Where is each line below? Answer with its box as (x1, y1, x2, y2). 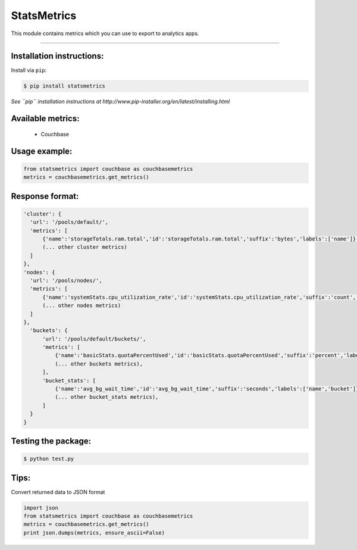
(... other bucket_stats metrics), (54, 393, 159, 401)
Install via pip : (11, 67, 47, 74)
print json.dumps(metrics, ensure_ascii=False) (23, 529, 165, 536)
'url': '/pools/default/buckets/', (42, 335, 146, 342)
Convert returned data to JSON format (11, 488, 105, 495)
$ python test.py (23, 455, 74, 462)
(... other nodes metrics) (42, 302, 121, 309)
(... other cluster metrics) (42, 244, 127, 251)
